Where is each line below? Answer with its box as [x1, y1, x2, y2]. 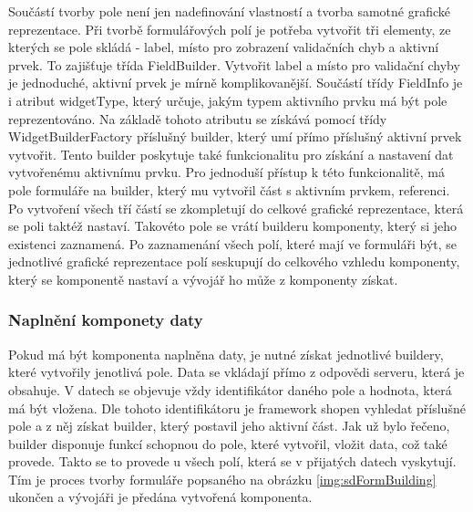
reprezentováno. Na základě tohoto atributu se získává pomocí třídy [8, 109, 387, 128]
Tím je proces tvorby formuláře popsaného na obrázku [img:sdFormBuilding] [8, 469, 437, 488]
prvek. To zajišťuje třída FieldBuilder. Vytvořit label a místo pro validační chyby [8, 55, 460, 74]
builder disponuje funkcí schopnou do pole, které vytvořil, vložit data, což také [8, 434, 447, 453]
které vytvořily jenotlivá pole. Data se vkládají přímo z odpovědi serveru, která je [8, 362, 465, 381]
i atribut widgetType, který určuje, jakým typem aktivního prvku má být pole [8, 90, 447, 110]
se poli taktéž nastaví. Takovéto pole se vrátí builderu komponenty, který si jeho [8, 216, 457, 235]
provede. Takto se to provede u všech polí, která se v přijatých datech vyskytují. [8, 452, 457, 471]
